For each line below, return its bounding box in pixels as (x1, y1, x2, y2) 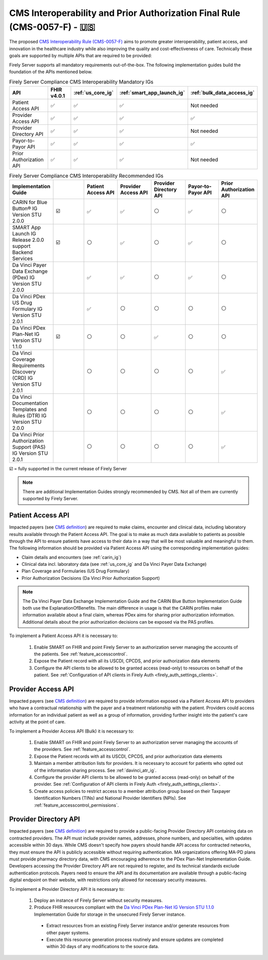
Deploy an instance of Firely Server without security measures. (34, 897, 163, 903)
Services (12, 255, 33, 262)
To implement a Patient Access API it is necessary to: (9, 633, 118, 639)
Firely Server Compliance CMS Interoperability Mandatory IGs (9, 79, 154, 86)
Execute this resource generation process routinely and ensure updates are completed (46, 936, 223, 943)
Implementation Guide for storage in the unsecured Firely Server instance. (34, 911, 186, 917)
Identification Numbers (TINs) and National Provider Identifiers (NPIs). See (34, 795, 186, 801)
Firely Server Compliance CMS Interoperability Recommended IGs (9, 172, 164, 179)
